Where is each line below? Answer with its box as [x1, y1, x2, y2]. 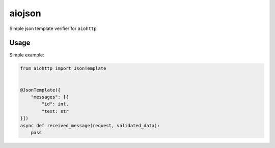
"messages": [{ [31, 94, 69, 100]
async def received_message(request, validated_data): [20, 123, 160, 128]
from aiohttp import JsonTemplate [20, 66, 106, 71]
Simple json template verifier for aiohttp [9, 25, 97, 32]
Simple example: [9, 52, 44, 58]
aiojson [9, 8, 41, 19]
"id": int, [41, 101, 69, 107]
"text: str [41, 108, 69, 114]
